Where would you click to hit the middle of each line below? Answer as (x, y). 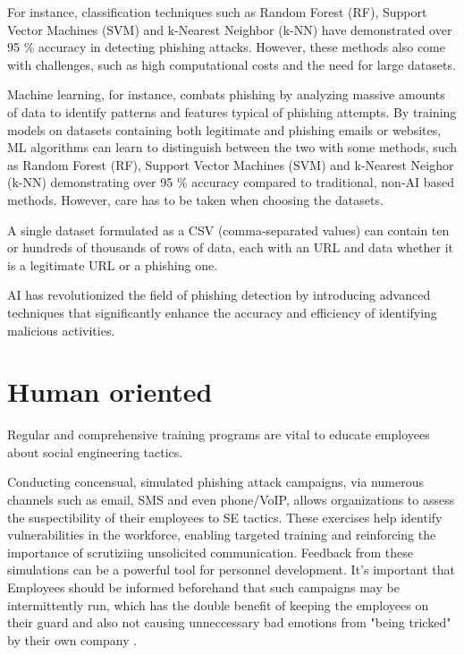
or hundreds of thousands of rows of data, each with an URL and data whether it (231, 247)
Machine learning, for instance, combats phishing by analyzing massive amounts (226, 94)
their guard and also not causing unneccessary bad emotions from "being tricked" (229, 622)
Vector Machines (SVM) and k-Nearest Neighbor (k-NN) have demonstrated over (230, 29)
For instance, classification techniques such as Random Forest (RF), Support (217, 12)
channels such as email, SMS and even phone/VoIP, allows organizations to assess (231, 499)
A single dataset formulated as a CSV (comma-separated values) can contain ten (228, 230)
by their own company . (72, 639)
